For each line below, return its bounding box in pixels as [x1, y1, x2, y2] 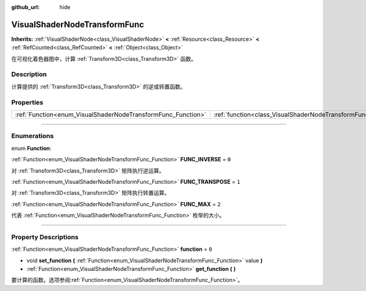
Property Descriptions [11, 233, 79, 241]
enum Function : [11, 144, 52, 152]
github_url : [11, 4, 40, 10]
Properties [11, 98, 44, 107]
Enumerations [11, 131, 54, 140]
